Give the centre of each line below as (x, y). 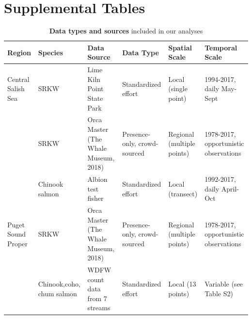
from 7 (97, 298)
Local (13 (182, 284)
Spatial (180, 47)
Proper (17, 243)
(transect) (183, 193)
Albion (97, 179)
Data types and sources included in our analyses (126, 31)
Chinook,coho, (59, 284)
